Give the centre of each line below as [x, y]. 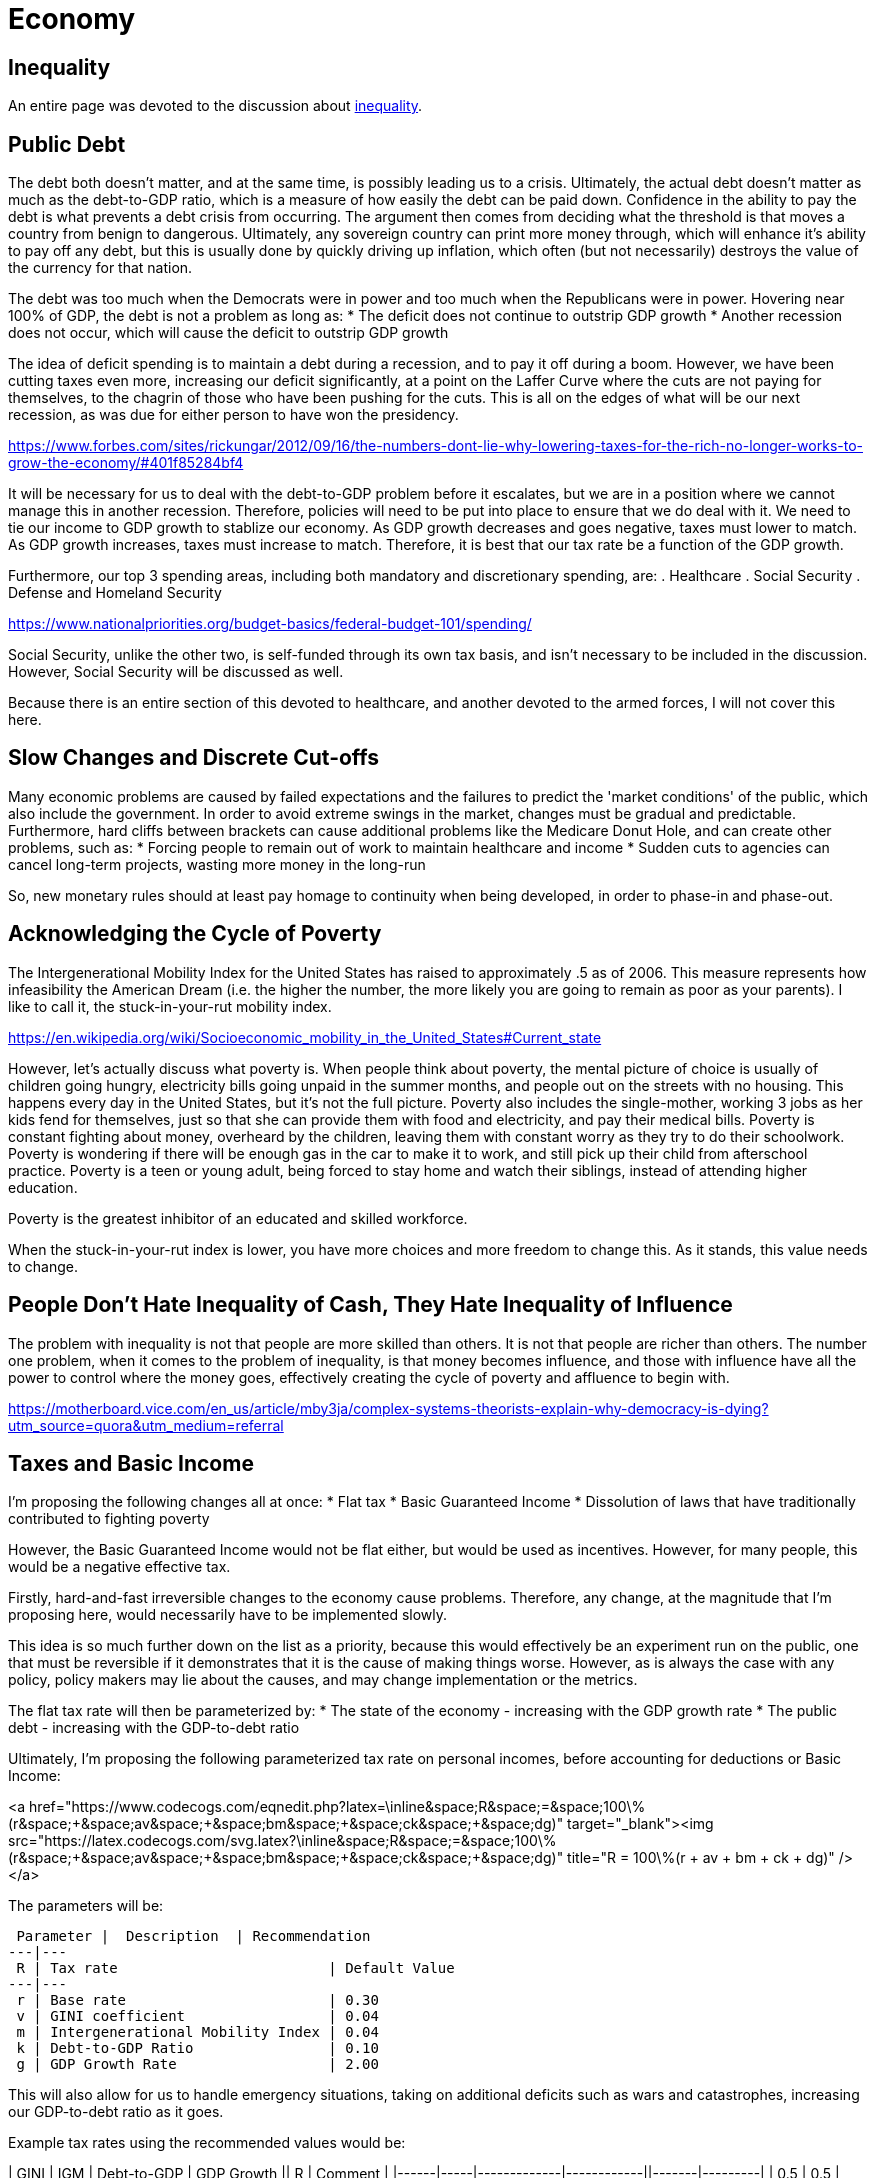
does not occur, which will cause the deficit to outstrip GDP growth [228, 333]
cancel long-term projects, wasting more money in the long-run [217, 864]
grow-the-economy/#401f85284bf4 [126, 463]
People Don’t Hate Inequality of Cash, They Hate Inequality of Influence [370, 1305]
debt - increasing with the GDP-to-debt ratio [154, 1728]
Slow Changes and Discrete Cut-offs [194, 758]
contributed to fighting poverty [109, 1519]
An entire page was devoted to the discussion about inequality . [215, 106]
